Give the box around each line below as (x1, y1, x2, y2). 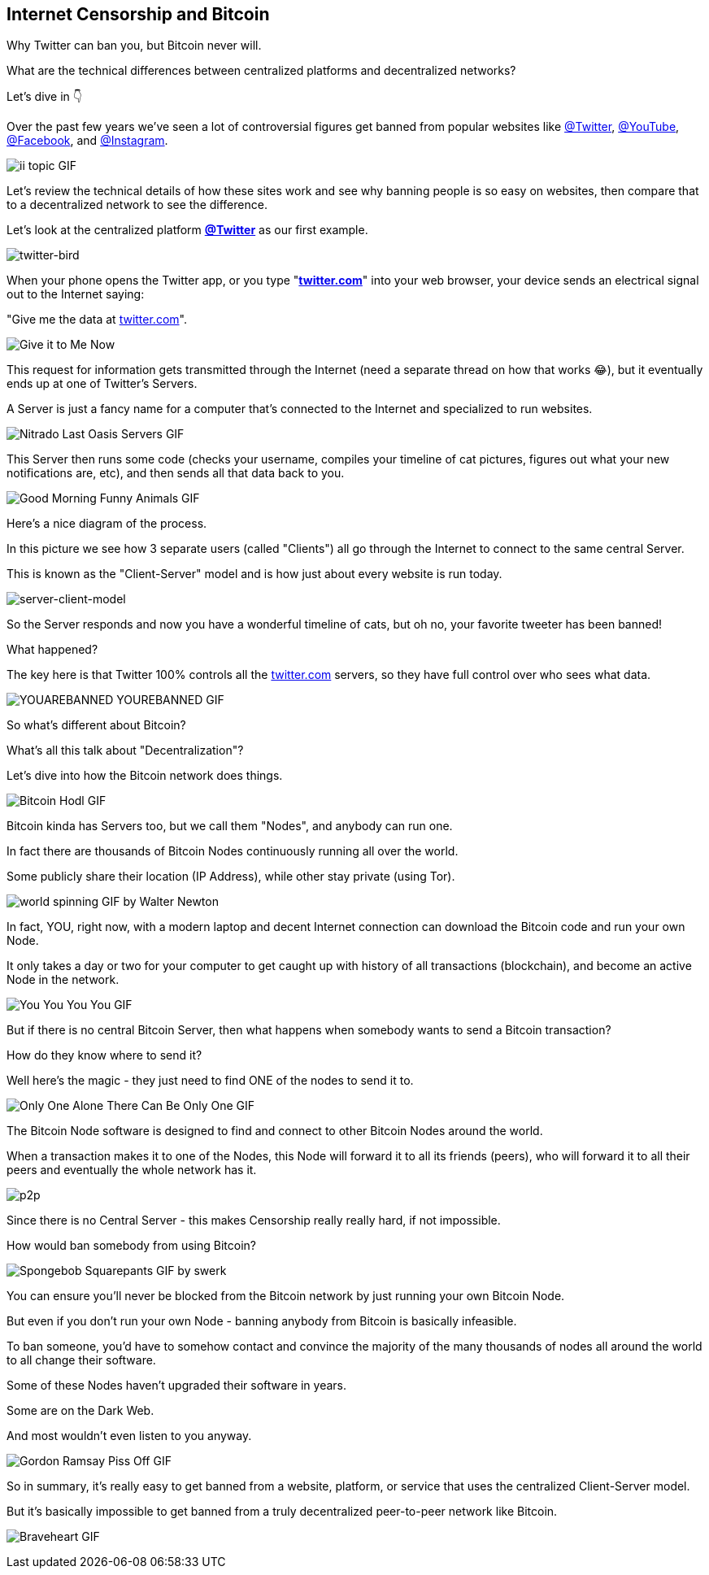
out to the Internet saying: (7, 287, 145, 302)
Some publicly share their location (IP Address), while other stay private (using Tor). (7, 869, 455, 884)
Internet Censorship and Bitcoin (7, 4, 270, 24)
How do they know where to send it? (7, 1048, 202, 1063)
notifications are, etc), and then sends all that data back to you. (7, 466, 345, 481)
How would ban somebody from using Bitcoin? (7, 1238, 256, 1253)
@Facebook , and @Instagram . (7, 133, 168, 148)
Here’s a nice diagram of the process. (7, 516, 207, 531)
